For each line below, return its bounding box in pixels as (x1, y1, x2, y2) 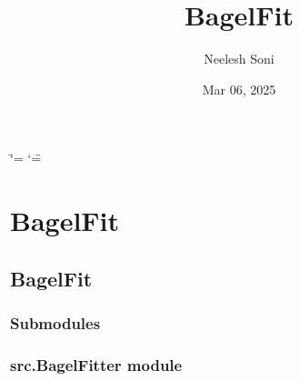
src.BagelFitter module (10, 353, 183, 376)
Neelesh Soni (204, 49, 275, 68)
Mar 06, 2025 (202, 79, 276, 98)
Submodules (10, 311, 101, 334)
